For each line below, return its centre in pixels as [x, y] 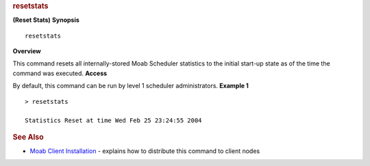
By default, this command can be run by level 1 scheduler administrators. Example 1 [131, 86]
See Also [28, 137]
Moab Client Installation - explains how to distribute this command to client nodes [145, 151]
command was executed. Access [60, 73]
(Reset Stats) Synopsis [46, 20]
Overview [27, 51]
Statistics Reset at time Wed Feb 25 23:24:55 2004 [113, 121]
